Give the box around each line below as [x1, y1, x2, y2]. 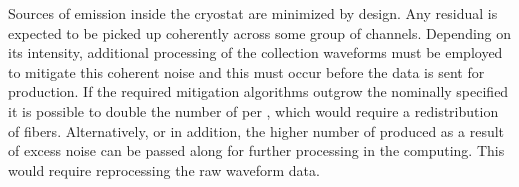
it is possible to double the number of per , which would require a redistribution [8, 100, 499, 121]
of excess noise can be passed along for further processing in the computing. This [8, 140, 505, 161]
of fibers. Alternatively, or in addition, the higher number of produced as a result [8, 120, 505, 141]
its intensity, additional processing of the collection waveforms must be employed [8, 42, 503, 63]
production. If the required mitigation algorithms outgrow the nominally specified [8, 81, 509, 102]
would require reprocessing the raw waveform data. [8, 159, 320, 180]
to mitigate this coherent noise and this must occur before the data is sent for [8, 61, 485, 82]
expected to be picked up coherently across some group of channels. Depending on [8, 22, 512, 43]
